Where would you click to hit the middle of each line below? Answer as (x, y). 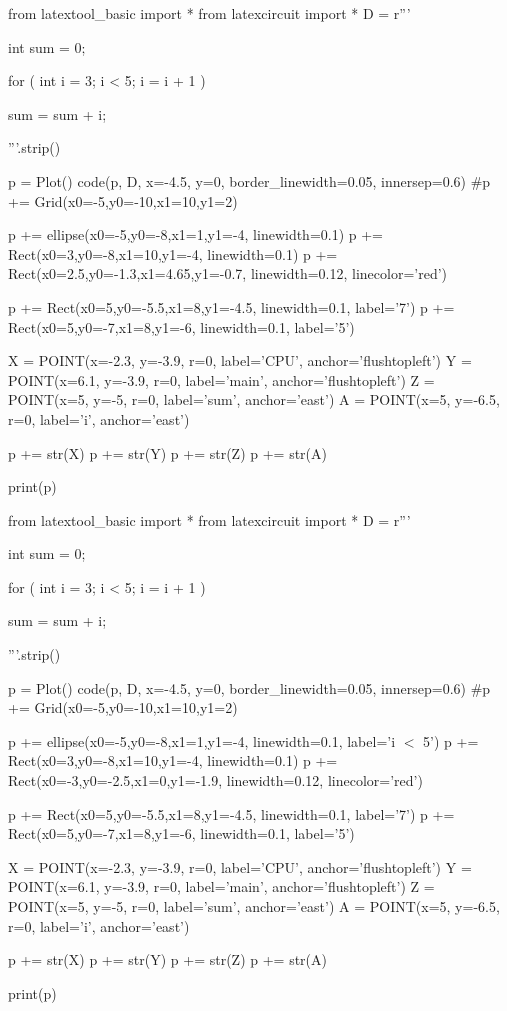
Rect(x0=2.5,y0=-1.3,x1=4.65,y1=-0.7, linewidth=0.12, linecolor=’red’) (228, 273)
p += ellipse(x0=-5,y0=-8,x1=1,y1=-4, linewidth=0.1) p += (196, 234)
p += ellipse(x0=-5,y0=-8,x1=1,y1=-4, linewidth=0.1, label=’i (202, 740)
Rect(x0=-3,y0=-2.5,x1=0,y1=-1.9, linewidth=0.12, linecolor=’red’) (215, 780)
